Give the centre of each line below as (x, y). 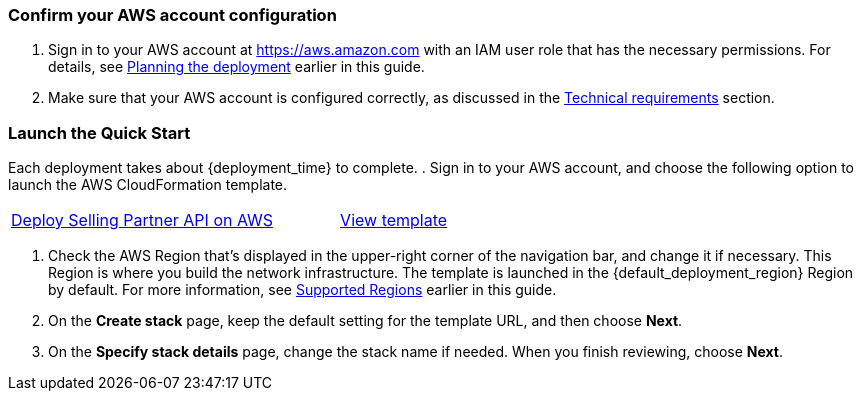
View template (394, 220)
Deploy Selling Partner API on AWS (142, 220)
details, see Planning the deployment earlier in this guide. (236, 67)
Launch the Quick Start (99, 132)
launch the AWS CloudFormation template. (148, 185)
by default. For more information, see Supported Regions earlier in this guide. (302, 290)
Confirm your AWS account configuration (172, 15)
